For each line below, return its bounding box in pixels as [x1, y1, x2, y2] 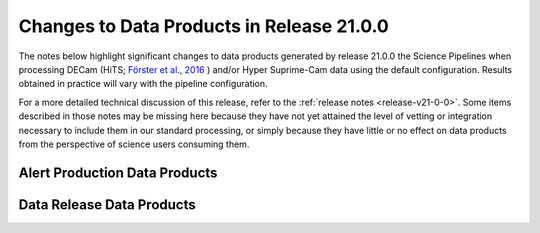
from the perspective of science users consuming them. [18, 138, 250, 150]
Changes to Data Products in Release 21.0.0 [18, 15, 389, 37]
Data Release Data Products [18, 196, 197, 213]
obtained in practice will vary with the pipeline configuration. [18, 78, 269, 90]
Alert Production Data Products [18, 164, 218, 181]
